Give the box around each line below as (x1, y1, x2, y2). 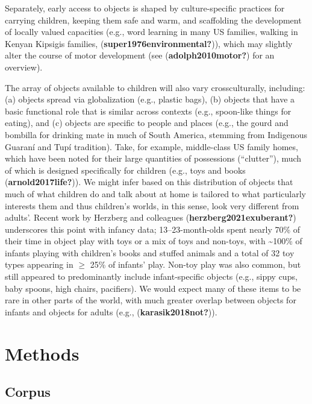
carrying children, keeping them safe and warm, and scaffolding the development (5, 13, 302, 26)
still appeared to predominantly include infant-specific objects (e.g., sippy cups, (5, 270, 298, 283)
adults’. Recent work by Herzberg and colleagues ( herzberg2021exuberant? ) (5, 211, 296, 224)
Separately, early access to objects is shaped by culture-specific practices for (5, 2, 285, 14)
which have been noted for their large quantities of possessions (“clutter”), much (5, 152, 302, 165)
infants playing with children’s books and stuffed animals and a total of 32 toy (5, 246, 295, 259)
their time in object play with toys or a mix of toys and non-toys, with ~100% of (5, 235, 302, 247)
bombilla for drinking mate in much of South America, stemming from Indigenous (5, 128, 308, 140)
